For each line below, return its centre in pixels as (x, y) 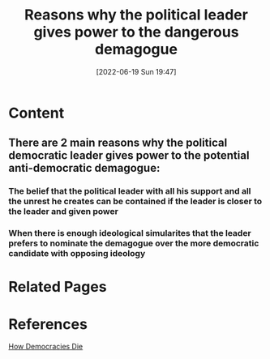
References (48, 324)
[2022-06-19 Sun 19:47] (136, 71)
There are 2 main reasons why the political (118, 143)
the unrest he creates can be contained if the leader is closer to (135, 202)
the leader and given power (64, 212)
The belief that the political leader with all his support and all (130, 191)
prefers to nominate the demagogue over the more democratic (134, 243)
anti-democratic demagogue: (84, 168)
